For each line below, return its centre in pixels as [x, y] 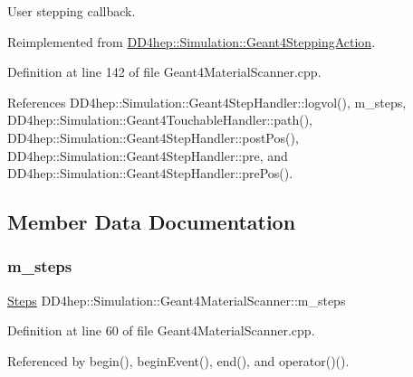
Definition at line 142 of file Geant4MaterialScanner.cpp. [164, 72]
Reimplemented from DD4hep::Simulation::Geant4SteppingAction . [192, 41]
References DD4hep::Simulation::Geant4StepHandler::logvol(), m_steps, [207, 102]
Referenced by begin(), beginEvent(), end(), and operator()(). [178, 360]
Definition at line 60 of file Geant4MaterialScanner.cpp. [161, 330]
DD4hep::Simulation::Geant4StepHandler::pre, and [148, 155]
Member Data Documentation [152, 222]
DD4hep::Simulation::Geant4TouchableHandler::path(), [160, 120]
